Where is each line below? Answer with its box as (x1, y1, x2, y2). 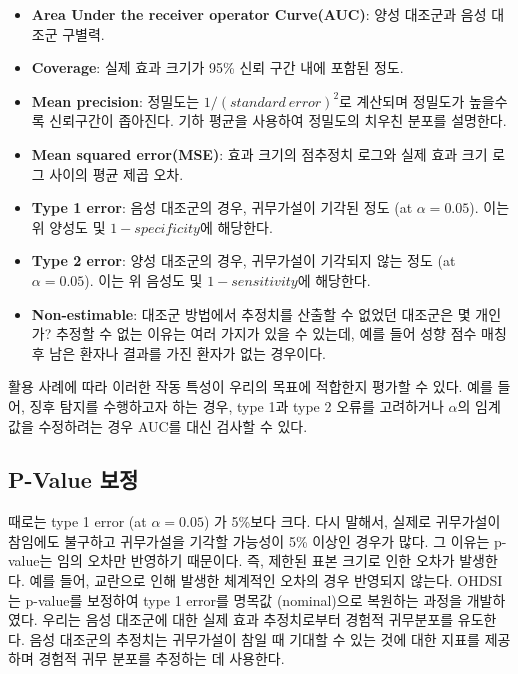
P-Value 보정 (8, 464, 139, 495)
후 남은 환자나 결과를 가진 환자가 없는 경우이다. (31, 342, 326, 363)
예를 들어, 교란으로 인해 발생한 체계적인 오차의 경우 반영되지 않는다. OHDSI (29, 570, 503, 591)
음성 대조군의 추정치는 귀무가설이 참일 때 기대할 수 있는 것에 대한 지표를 (29, 628, 480, 649)
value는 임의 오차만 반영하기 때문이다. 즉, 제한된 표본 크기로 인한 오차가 (8, 550, 455, 571)
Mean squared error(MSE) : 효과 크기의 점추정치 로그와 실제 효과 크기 (31, 143, 488, 164)
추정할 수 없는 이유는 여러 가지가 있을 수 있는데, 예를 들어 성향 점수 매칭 (55, 323, 507, 344)
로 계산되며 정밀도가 (339, 90, 465, 111)
